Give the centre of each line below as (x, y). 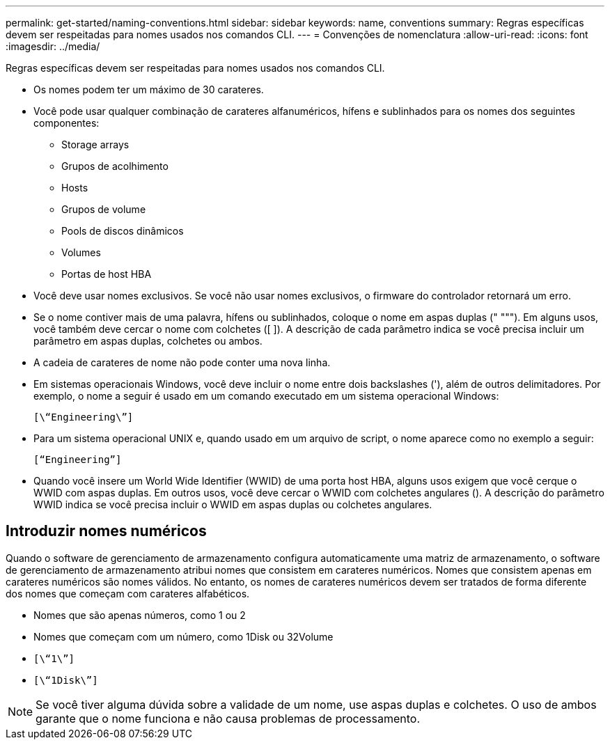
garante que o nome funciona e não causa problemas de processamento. (228, 718)
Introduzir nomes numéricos (106, 531)
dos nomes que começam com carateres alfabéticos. (128, 593)
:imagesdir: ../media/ (53, 46)
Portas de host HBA (107, 274)
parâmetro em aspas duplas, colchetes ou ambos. (148, 341)
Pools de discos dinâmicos (123, 231)
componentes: (67, 123)
